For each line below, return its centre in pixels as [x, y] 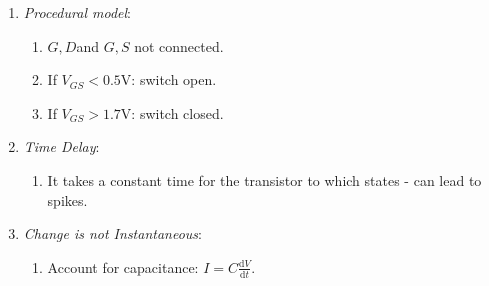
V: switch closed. [172, 112]
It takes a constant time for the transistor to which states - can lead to [264, 179]
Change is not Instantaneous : [112, 233]
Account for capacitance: [123, 266]
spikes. [67, 199]
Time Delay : [61, 146]
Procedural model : [77, 12]
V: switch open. [168, 79]
